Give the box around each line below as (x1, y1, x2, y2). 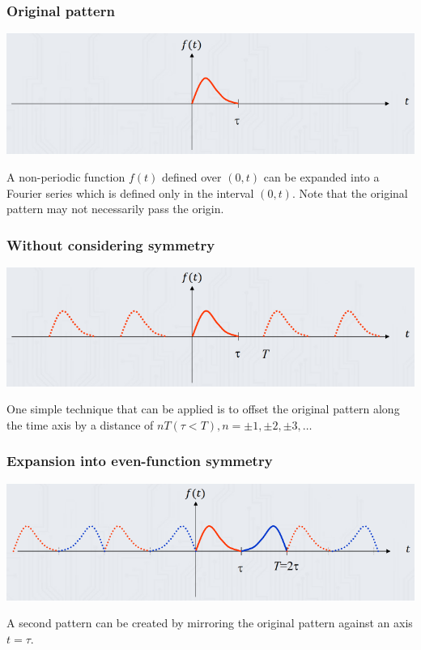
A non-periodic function (6, 168, 125, 185)
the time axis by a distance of (6, 416, 154, 433)
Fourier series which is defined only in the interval (6, 184, 254, 201)
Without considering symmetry (6, 234, 215, 254)
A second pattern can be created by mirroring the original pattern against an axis (6, 614, 413, 631)
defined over (162, 168, 222, 185)
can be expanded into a (263, 168, 380, 185)
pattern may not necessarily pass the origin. (6, 200, 224, 217)
